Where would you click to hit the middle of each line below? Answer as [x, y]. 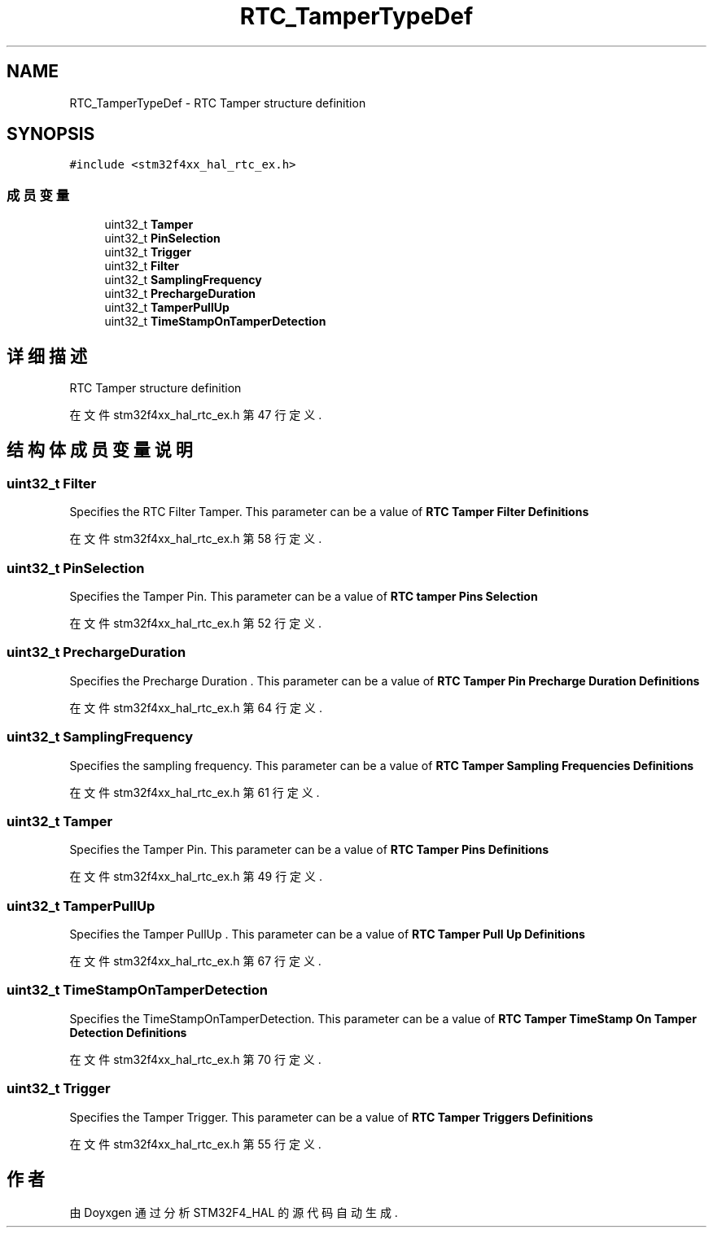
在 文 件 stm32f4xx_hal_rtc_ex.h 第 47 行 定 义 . [196, 415]
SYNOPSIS [51, 134]
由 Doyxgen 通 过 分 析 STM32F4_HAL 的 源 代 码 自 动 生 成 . [234, 1213]
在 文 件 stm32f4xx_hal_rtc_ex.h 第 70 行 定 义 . [195, 1059]
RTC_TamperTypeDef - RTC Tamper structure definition [218, 103]
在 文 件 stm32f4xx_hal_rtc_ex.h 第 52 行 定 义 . [196, 623]
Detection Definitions [128, 1032]
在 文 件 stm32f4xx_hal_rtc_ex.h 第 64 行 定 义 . [196, 707]
